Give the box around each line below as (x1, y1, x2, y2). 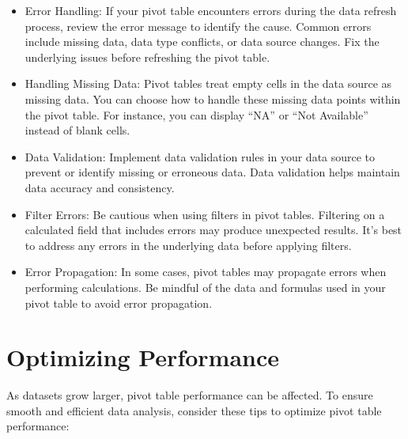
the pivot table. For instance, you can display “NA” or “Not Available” (25, 106, 368, 123)
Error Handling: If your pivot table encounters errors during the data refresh (25, 2, 397, 18)
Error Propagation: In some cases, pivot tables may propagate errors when (25, 263, 387, 280)
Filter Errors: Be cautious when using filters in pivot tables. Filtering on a (25, 206, 385, 222)
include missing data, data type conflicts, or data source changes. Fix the (25, 33, 380, 50)
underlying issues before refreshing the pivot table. (25, 48, 270, 65)
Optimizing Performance (6, 341, 280, 373)
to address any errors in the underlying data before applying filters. (25, 237, 352, 253)
